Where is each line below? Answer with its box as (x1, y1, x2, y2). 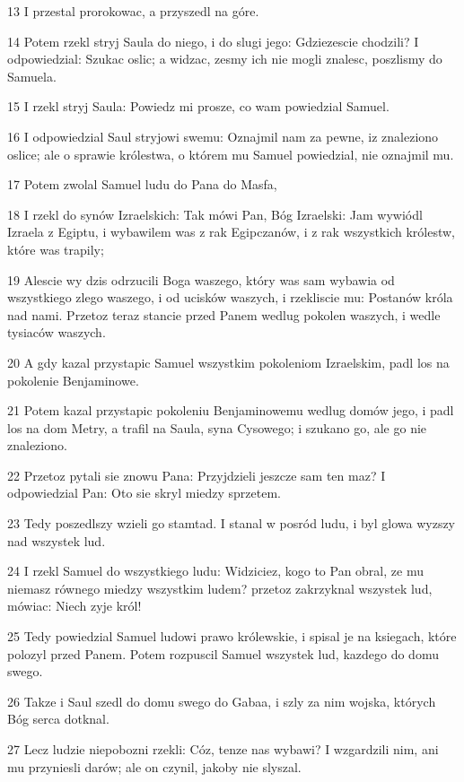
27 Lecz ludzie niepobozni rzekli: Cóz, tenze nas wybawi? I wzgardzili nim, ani (7, 740, 439, 758)
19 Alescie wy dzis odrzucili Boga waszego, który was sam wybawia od (7, 270, 395, 289)
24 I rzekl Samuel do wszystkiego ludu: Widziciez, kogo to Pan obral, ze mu (7, 561, 424, 580)
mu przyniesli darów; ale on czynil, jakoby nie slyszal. (7, 757, 302, 776)
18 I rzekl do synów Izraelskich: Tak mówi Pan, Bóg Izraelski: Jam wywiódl (7, 204, 423, 223)
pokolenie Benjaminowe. (7, 370, 139, 389)
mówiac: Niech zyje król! (7, 596, 142, 615)
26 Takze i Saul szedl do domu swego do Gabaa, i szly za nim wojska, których (7, 691, 436, 710)
